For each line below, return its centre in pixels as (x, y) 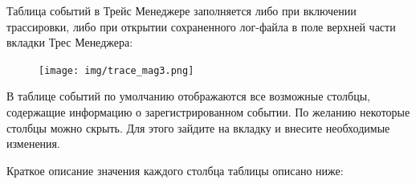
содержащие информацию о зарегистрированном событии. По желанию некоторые (208, 112)
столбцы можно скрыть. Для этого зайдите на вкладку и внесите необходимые (198, 127)
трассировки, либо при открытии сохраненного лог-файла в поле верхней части (201, 26)
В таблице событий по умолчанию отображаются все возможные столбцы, (188, 96)
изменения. (33, 143)
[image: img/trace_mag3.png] (116, 70)
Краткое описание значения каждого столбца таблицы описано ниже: (175, 170)
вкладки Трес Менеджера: (70, 42)
